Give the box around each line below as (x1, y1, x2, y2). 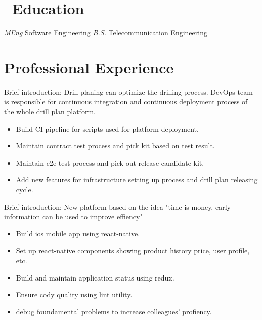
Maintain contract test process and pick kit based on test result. (16, 140, 215, 151)
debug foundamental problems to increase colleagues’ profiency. (16, 306, 212, 316)
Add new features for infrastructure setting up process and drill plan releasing (16, 174, 258, 185)
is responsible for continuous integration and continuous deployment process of (4, 96, 248, 107)
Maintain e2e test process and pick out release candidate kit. (16, 157, 204, 168)
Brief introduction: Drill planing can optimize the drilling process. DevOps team (4, 86, 253, 97)
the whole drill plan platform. (4, 106, 96, 117)
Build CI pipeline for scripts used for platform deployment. (16, 123, 199, 134)
